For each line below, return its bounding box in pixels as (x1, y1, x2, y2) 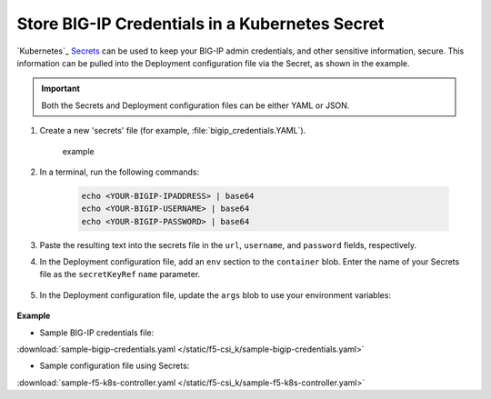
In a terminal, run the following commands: (39, 166, 200, 177)
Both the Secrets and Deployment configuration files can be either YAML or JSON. (41, 100, 350, 111)
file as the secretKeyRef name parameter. (39, 269, 201, 280)
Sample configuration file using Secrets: (39, 360, 190, 372)
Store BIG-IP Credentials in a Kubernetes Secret (16, 14, 385, 34)
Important (41, 83, 81, 95)
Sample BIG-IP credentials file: (39, 327, 155, 338)
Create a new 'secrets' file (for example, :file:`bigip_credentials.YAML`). (39, 125, 306, 136)
